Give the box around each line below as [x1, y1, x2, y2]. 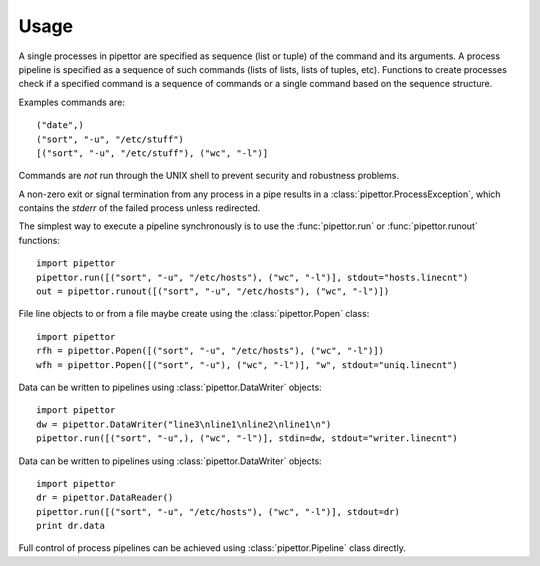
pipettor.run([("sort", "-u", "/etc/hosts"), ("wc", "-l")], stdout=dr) [36, 506, 400, 517]
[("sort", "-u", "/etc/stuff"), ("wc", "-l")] [36, 147, 269, 159]
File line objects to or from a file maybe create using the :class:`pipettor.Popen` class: [18, 308, 370, 320]
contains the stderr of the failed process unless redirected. [18, 202, 261, 214]
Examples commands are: [18, 96, 125, 108]
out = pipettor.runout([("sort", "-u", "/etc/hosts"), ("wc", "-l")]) [36, 286, 390, 297]
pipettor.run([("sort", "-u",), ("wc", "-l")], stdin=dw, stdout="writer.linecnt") [36, 433, 459, 444]
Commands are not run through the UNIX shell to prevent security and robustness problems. [18, 170, 400, 182]
